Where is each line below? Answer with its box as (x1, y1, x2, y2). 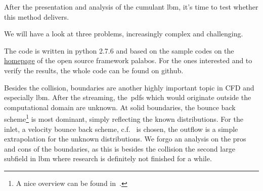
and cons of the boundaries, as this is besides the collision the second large (4, 143, 235, 154)
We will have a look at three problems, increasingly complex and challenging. (4, 28, 243, 39)
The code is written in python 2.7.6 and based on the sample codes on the (4, 45, 234, 56)
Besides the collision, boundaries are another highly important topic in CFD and (4, 82, 254, 92)
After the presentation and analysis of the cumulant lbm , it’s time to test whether (4, 2, 258, 12)
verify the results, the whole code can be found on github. (4, 65, 184, 75)
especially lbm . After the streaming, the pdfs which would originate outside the (4, 92, 251, 103)
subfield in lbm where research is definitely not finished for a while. (4, 153, 212, 164)
